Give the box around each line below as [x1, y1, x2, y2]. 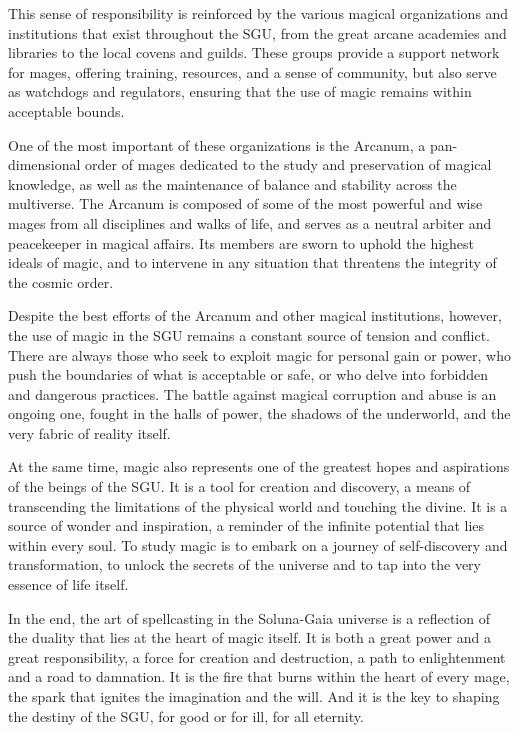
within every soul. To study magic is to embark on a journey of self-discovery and [8, 534, 508, 555]
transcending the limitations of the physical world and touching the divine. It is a [8, 495, 508, 516]
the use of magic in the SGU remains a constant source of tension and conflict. [8, 324, 490, 345]
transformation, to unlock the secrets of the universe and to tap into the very [8, 554, 482, 575]
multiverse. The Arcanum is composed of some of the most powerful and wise [8, 193, 483, 214]
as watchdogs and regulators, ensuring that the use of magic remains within [8, 81, 472, 102]
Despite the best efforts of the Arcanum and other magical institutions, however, [8, 305, 502, 326]
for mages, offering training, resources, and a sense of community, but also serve [8, 61, 497, 82]
